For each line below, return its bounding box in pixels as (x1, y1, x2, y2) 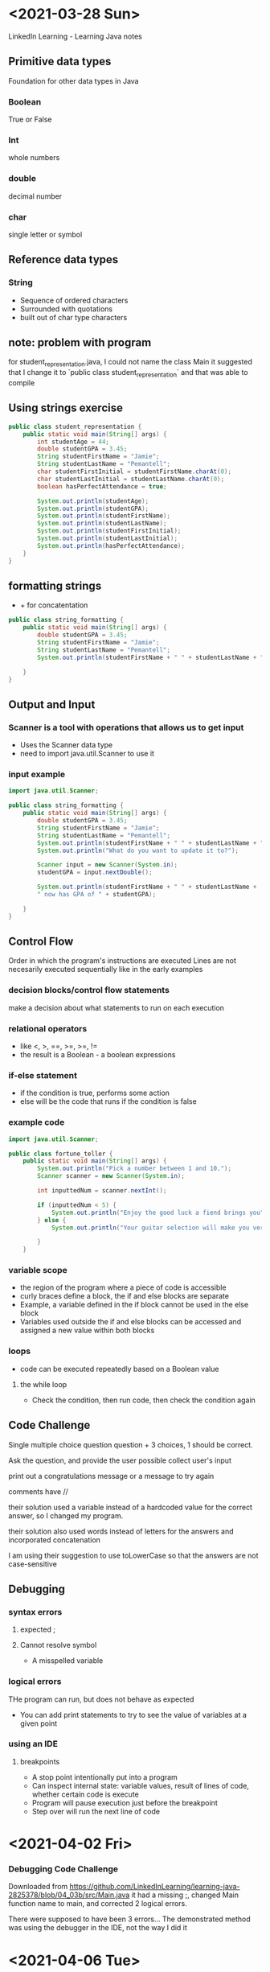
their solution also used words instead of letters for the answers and (8, 1526, 235, 1536)
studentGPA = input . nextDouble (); (37, 868, 153, 877)
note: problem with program (8, 336, 152, 350)
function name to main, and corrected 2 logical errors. (8, 1899, 187, 1908)
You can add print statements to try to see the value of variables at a (19, 1710, 247, 1719)
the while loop (19, 1379, 67, 1389)
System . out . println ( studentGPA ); (37, 504, 149, 513)
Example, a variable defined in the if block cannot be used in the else (19, 1300, 249, 1310)
